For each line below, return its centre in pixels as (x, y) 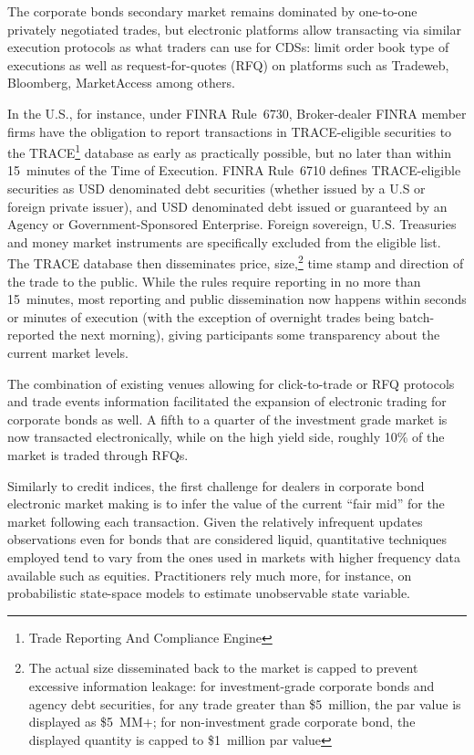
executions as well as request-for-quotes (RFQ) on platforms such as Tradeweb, (228, 64)
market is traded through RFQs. (98, 454)
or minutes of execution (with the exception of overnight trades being (201, 316)
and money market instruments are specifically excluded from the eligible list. (224, 241)
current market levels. (68, 352)
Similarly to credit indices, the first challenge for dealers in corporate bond (216, 485)
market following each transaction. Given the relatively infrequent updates (215, 521)
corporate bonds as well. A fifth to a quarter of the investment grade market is (227, 419)
